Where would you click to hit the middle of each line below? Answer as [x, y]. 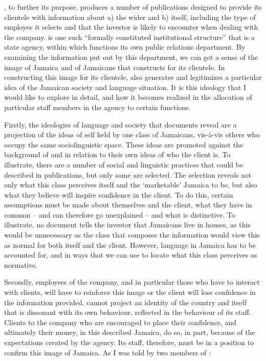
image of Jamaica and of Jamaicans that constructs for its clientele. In [115, 67]
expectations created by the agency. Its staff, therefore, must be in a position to [129, 342]
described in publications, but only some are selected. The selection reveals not [128, 174]
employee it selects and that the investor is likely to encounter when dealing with [131, 27]
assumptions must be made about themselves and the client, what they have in [128, 205]
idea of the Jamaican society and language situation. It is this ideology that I [125, 87]
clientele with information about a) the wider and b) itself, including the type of [130, 17]
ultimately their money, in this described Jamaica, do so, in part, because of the [130, 332]
